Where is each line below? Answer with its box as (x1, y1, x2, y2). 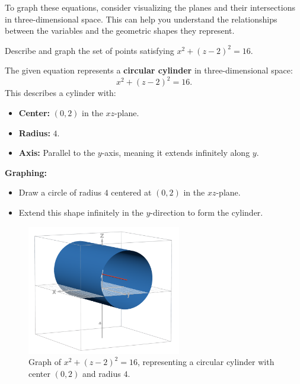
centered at (111, 186, 152, 199)
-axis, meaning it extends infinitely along (101, 146, 250, 159)
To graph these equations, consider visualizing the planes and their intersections (5, 1, 295, 13)
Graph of (28, 356, 61, 368)
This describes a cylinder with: (5, 87, 116, 99)
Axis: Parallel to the (18, 146, 95, 159)
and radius (82, 367, 121, 379)
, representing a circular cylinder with (137, 356, 275, 368)
